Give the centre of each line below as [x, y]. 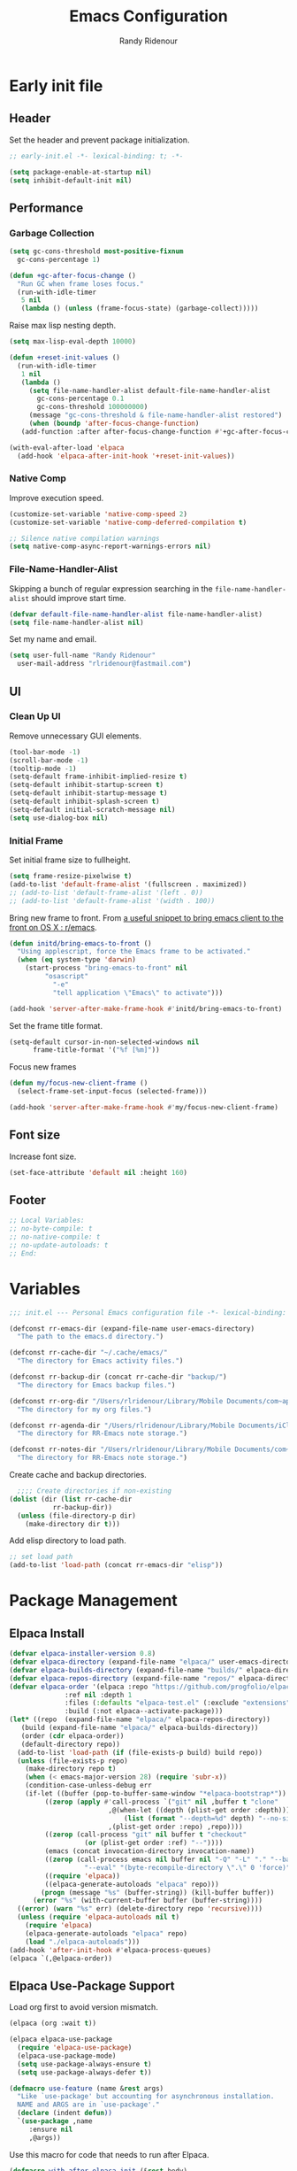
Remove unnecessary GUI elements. [75, 736]
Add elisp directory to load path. [68, 1541]
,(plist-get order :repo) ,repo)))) [175, 1827]
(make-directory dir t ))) [73, 1524]
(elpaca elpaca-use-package [61, 2040]
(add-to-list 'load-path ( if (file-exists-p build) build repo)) [140, 1752]
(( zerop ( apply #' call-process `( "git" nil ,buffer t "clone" [161, 1802]
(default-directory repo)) [71, 1744]
